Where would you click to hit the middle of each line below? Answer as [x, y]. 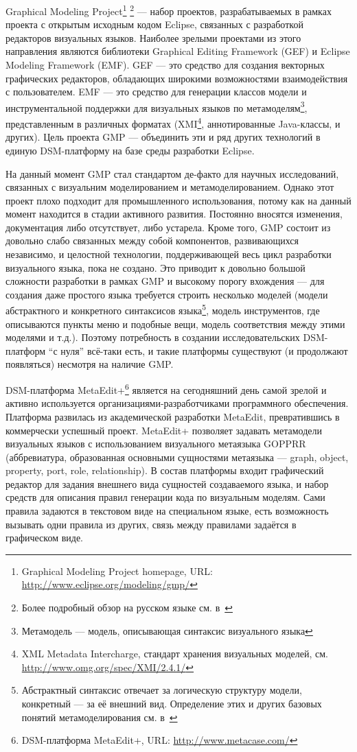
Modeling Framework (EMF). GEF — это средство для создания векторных [165, 65]
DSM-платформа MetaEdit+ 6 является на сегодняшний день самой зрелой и [166, 389]
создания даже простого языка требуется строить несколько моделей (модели [167, 294]
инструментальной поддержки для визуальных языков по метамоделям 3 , [157, 106]
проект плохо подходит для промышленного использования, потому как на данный [178, 200]
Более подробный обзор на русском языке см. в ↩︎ [127, 608]
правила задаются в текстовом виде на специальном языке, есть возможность [167, 511]
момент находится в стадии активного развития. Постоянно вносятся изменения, [174, 214]
